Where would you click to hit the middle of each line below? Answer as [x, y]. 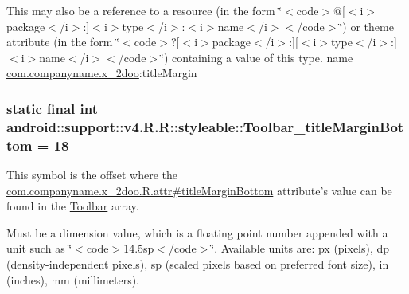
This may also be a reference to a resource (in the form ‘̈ [144, 10]
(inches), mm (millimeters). [73, 279]
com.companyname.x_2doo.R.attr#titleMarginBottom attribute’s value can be [199, 190]
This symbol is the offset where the [92, 175]
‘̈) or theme [366, 26]
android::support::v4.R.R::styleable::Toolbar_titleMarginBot [205, 126]
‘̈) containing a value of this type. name [257, 57]
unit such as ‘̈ [39, 248]
